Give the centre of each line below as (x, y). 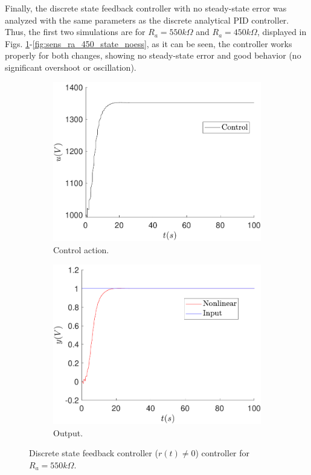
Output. (68, 432)
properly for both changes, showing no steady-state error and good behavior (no (153, 55)
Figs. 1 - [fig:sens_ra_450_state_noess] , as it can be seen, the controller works (149, 43)
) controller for (223, 453)
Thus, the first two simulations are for (75, 32)
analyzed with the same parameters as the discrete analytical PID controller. (147, 20)
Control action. (81, 249)
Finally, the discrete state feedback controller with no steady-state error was (146, 8)
